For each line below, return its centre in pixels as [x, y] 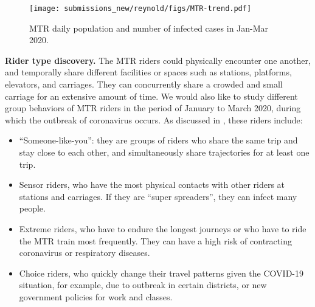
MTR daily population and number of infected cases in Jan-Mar [149, 28]
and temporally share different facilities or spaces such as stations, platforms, [148, 72]
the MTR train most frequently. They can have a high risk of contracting [155, 240]
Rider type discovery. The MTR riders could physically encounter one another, [158, 60]
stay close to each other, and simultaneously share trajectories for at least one [164, 152]
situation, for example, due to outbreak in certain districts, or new [143, 285]
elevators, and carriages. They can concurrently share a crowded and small [144, 84]
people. [32, 208]
